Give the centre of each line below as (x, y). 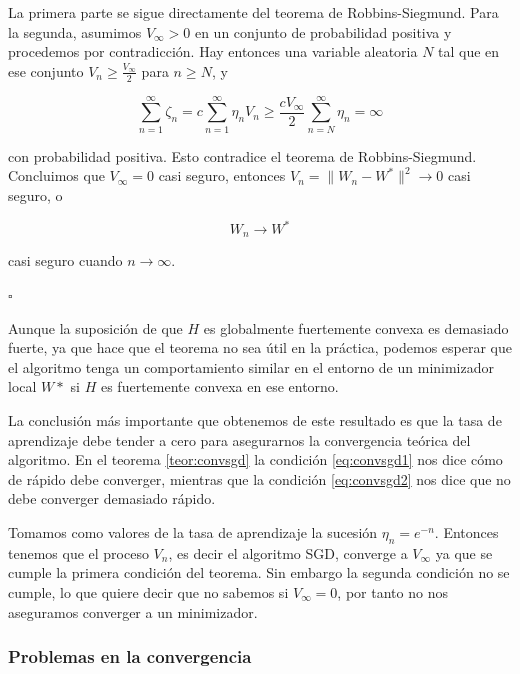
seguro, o (35, 194)
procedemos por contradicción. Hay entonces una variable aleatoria (213, 51)
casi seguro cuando (65, 260)
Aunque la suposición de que (95, 327)
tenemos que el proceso (78, 552)
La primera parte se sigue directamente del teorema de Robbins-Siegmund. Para (253, 12)
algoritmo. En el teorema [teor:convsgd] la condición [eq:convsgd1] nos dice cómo (255, 459)
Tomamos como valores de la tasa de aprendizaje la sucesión (193, 532)
